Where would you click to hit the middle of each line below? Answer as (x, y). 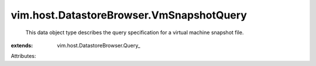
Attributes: (23, 56)
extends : (22, 45)
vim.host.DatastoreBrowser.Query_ (99, 45)
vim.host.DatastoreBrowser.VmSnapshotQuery (129, 15)
